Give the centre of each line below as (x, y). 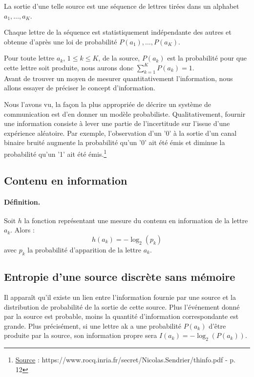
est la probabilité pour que (207, 58)
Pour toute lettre (29, 58)
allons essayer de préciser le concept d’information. (80, 88)
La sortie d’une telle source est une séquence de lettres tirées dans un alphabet (122, 6)
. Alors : (22, 230)
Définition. (22, 201)
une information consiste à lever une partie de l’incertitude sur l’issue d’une (117, 123)
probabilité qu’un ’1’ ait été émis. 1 (55, 153)
